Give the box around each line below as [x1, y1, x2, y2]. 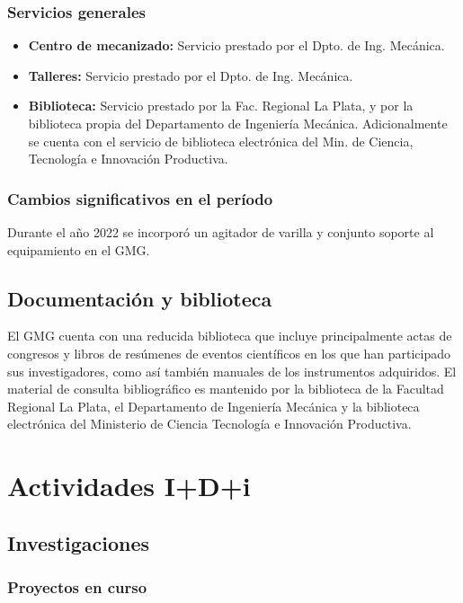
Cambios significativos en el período [7, 187, 273, 209]
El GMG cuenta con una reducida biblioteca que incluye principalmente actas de [7, 326, 452, 345]
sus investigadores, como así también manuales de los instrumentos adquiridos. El [7, 361, 457, 380]
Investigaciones [7, 528, 150, 556]
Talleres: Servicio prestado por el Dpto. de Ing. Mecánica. [28, 66, 353, 84]
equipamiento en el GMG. [7, 240, 150, 259]
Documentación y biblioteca [7, 284, 272, 312]
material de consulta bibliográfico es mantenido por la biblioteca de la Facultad [7, 379, 444, 398]
